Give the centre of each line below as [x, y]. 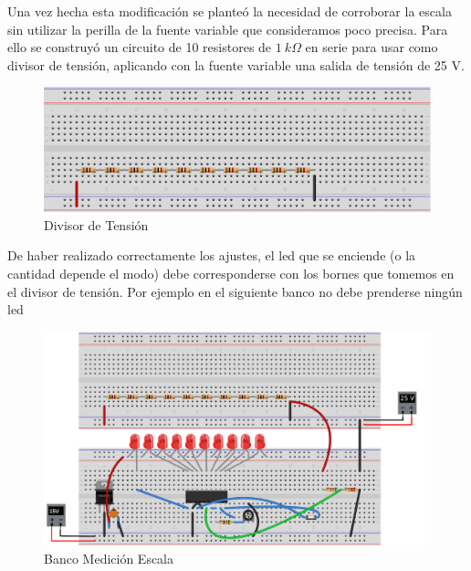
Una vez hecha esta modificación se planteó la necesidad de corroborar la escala [230, 11]
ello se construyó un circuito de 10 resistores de [140, 47]
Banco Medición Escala [109, 558]
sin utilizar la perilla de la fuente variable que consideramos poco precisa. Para [228, 29]
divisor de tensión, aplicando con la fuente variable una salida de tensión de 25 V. [236, 64]
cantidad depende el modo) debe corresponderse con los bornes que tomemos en [231, 273]
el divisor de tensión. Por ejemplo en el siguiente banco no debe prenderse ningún [235, 291]
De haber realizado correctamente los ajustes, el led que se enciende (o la [212, 255]
